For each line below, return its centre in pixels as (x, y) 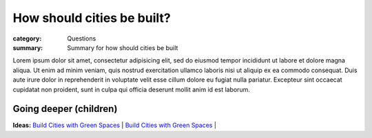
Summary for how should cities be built (123, 47)
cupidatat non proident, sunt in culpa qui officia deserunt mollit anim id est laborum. (132, 89)
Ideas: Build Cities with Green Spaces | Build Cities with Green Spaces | (115, 125)
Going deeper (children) (65, 109)
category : (27, 38)
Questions (82, 38)
